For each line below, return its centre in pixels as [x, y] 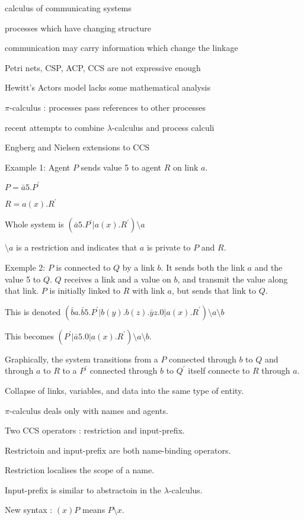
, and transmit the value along [233, 279]
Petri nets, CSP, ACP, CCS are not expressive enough [103, 67]
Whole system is [34, 224]
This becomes [29, 336]
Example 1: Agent [38, 167]
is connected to [83, 267]
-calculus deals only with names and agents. [89, 410]
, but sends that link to [214, 291]
